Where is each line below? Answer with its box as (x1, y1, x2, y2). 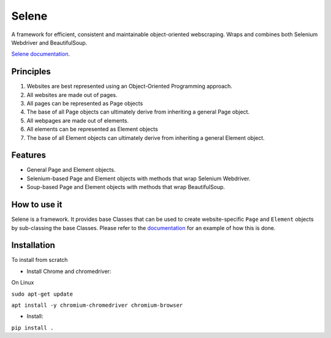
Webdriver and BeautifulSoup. (11, 39, 88, 46)
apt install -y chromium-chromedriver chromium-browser (11, 302, 183, 309)
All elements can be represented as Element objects (26, 126, 159, 133)
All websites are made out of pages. (26, 91, 118, 98)
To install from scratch (11, 256, 68, 264)
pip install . (11, 324, 54, 331)
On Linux (11, 279, 34, 286)
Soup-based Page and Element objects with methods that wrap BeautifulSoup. (26, 183, 226, 191)
